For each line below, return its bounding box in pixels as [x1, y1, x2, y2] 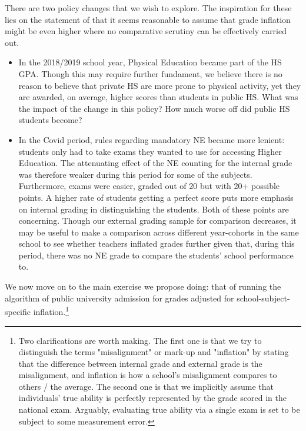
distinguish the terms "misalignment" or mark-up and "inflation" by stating [18, 346, 289, 358]
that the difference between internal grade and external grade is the [18, 357, 262, 369]
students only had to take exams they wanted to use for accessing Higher [18, 145, 282, 157]
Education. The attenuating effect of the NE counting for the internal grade [18, 157, 292, 169]
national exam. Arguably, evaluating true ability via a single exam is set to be [18, 403, 300, 416]
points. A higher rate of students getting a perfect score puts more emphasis [18, 191, 294, 203]
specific [5, 305, 31, 317]
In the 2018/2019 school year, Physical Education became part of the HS [18, 56, 282, 68]
